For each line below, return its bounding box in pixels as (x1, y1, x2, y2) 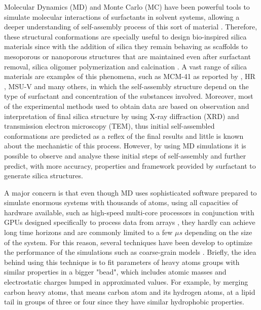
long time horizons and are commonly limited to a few (4, 227, 173, 238)
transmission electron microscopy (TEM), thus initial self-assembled (4, 121, 215, 131)
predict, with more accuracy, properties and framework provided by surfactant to (4, 160, 256, 171)
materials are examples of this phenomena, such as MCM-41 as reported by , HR (4, 71, 255, 82)
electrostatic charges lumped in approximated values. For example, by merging (4, 277, 248, 287)
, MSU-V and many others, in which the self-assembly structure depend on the (4, 81, 249, 91)
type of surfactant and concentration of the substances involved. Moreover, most (4, 91, 253, 101)
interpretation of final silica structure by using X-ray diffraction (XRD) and (4, 110, 239, 121)
